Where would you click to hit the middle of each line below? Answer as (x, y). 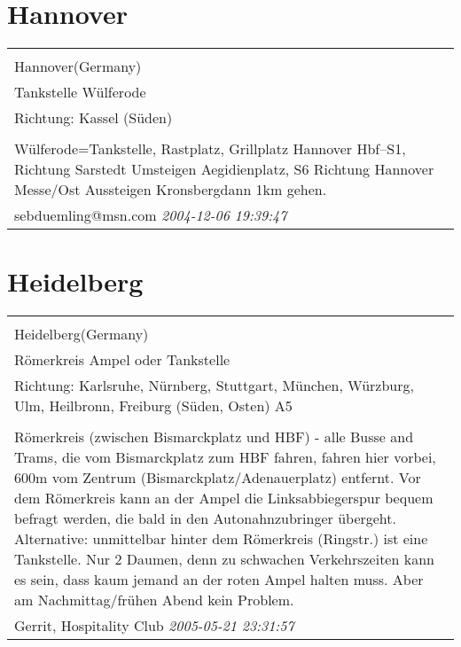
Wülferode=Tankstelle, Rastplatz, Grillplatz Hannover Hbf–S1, (210, 149)
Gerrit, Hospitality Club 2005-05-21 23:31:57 (154, 626)
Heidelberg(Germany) (82, 334)
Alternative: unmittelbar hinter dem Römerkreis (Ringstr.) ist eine (221, 539)
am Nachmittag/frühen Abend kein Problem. (154, 600)
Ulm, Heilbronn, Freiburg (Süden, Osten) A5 (153, 406)
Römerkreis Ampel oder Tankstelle (122, 360)
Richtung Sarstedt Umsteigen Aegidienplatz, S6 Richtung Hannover (224, 169)
